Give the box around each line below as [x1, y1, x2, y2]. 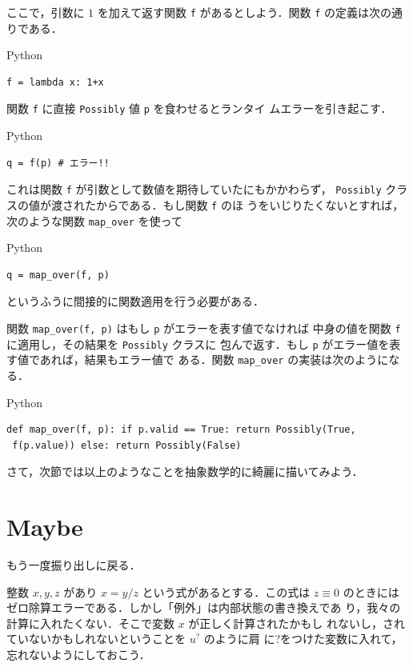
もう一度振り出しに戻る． [6, 557, 141, 573]
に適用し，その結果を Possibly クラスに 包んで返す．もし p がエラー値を [6, 335, 390, 352]
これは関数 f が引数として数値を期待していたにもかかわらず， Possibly [6, 181, 382, 198]
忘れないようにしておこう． [6, 646, 150, 663]
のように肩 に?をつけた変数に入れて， [203, 630, 403, 647]
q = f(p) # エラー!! [6, 157, 110, 169]
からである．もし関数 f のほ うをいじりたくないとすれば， [95, 196, 404, 213]
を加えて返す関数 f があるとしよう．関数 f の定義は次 [97, 4, 380, 20]
